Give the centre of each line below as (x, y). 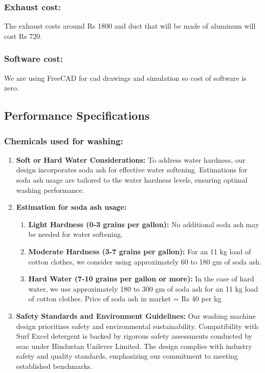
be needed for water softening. (76, 234)
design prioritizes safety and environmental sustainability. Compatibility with (137, 326)
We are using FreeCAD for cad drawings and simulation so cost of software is (125, 78)
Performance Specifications (77, 115)
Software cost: (34, 59)
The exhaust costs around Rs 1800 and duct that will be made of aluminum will (130, 26)
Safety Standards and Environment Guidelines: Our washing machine (136, 315)
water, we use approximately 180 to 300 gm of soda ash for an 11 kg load (143, 288)
